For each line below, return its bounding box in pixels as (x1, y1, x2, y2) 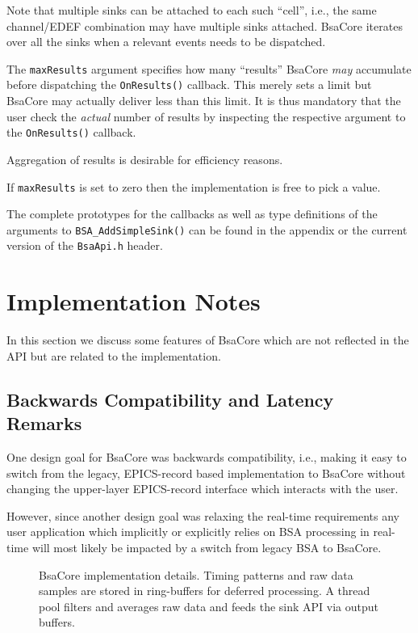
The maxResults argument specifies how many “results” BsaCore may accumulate (6, 60, 412, 77)
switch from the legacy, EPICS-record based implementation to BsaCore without (6, 464, 406, 481)
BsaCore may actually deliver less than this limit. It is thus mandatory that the (6, 92, 401, 109)
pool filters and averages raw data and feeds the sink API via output (39, 597, 379, 614)
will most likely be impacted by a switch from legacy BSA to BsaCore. (31, 538, 382, 555)
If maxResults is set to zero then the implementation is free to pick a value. (6, 178, 381, 195)
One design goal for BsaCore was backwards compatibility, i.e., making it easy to (6, 449, 407, 465)
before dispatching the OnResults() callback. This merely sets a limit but (6, 76, 372, 93)
